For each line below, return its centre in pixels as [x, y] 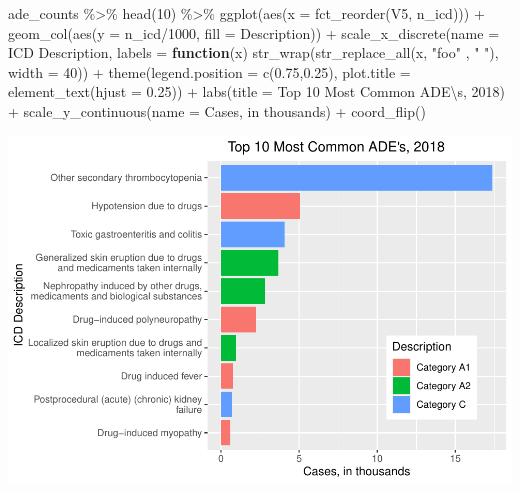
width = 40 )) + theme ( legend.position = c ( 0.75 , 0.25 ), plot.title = [209, 71]
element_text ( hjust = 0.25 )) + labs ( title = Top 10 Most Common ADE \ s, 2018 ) [257, 91]
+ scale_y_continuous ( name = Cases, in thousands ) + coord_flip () [217, 110]
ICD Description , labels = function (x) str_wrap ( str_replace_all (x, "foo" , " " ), [253, 52]
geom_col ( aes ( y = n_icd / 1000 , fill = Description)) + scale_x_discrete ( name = [254, 32]
